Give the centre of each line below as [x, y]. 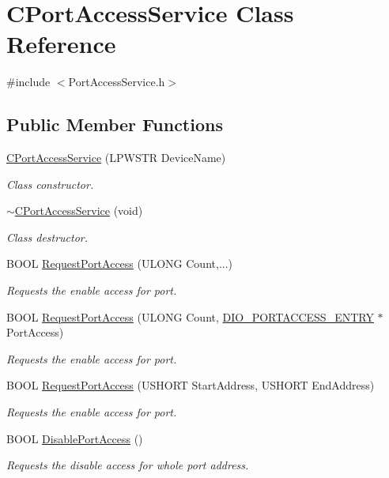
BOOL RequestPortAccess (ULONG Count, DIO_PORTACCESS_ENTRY [190, 316]
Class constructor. [50, 184]
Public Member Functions [115, 124]
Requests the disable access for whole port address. [128, 465]
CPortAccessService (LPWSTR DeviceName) [116, 158]
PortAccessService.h [117, 82]
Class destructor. [47, 237]
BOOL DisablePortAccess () [75, 438]
